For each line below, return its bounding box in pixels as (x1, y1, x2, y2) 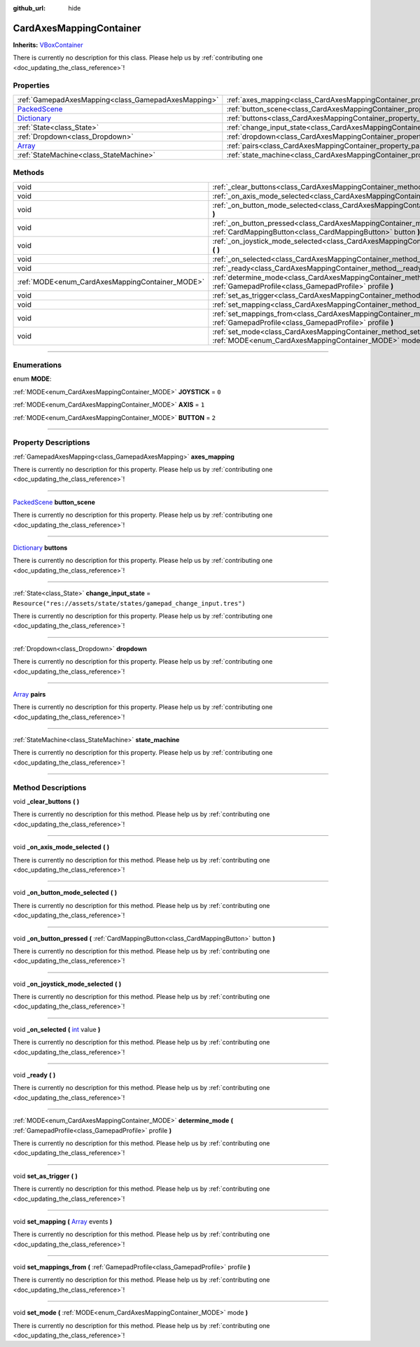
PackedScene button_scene (13, 498, 96, 506)
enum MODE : (13, 375, 52, 383)
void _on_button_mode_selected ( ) (13, 888, 118, 897)
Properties (13, 81, 50, 90)
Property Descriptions (13, 438, 90, 447)
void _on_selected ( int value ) (13, 1025, 101, 1033)
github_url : (13, 4, 45, 12)
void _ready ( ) (13, 1071, 56, 1080)
